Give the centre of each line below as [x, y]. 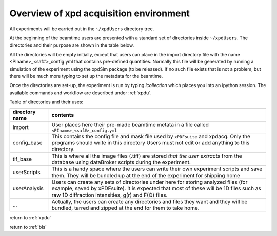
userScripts [26, 173]
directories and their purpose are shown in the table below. [72, 45]
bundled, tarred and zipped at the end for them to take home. [125, 208]
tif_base [22, 159]
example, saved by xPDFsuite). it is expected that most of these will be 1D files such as [156, 188]
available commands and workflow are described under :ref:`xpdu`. [81, 93]
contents [63, 115]
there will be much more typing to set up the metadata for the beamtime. [86, 76]
